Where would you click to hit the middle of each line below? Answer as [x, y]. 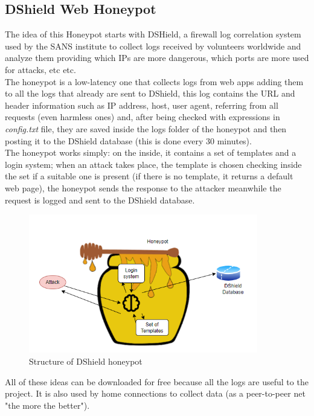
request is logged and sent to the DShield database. [100, 200]
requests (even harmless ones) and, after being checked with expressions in [143, 117]
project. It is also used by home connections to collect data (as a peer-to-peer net [155, 393]
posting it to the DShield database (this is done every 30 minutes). [128, 140]
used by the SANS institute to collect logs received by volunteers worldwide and [153, 46]
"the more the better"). [47, 405]
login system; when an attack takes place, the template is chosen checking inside [153, 164]
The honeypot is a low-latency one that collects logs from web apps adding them [154, 81]
